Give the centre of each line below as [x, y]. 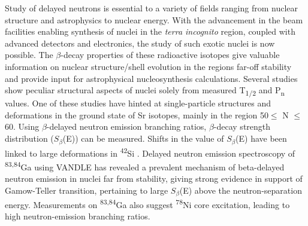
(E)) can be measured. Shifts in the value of [143, 138]
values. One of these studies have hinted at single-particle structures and [138, 103]
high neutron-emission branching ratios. [78, 216]
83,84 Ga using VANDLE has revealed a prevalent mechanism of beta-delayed [145, 166]
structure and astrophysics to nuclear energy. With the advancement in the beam [154, 19]
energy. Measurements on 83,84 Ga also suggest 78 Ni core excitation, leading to [147, 204]
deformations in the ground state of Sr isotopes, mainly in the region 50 [137, 114]
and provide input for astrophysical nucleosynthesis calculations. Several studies [151, 78]
